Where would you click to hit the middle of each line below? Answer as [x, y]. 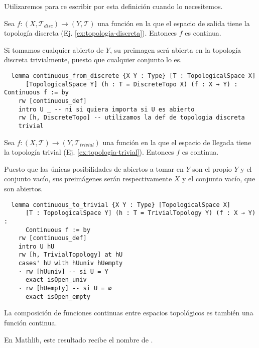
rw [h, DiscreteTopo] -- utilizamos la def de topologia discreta [132, 118]
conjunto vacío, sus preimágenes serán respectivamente [88, 179]
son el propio [212, 168]
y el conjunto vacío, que [219, 179]
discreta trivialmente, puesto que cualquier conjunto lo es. [93, 60]
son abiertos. [24, 188]
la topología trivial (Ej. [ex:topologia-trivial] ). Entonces [89, 152]
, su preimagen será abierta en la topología [175, 49]
